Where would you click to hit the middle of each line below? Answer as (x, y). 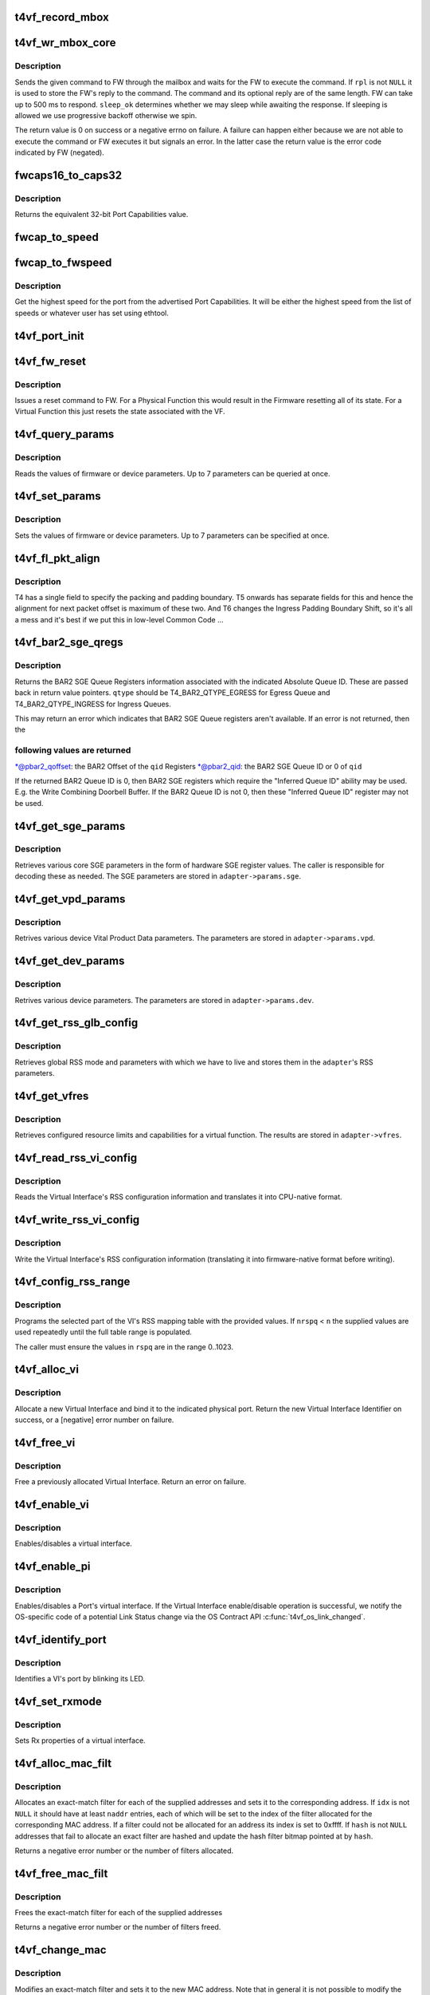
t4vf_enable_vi (52, 1505)
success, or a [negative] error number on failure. (94, 1420)
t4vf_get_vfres (52, 1096)
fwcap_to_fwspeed (63, 263)
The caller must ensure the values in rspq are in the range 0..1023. (124, 1347)
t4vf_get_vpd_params (70, 899)
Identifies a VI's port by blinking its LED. (80, 1679)
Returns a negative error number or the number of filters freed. (118, 1927)
